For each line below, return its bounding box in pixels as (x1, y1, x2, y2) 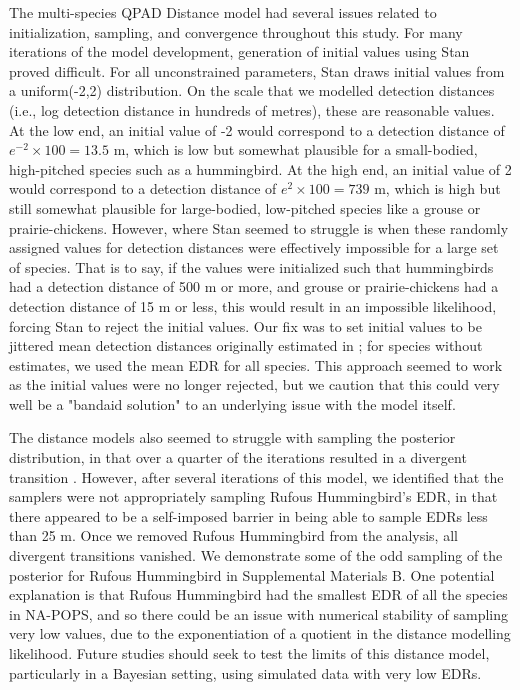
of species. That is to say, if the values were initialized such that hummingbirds (9, 256, 494, 277)
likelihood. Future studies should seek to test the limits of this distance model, (9, 643, 490, 663)
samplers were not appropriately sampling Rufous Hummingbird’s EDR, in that (9, 486, 498, 507)
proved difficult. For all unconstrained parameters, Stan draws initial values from (9, 60, 505, 81)
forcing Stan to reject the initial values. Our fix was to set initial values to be (9, 315, 482, 336)
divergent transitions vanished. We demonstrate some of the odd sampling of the (9, 545, 503, 566)
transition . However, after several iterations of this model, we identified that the (9, 466, 504, 487)
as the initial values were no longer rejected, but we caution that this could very (9, 374, 500, 395)
